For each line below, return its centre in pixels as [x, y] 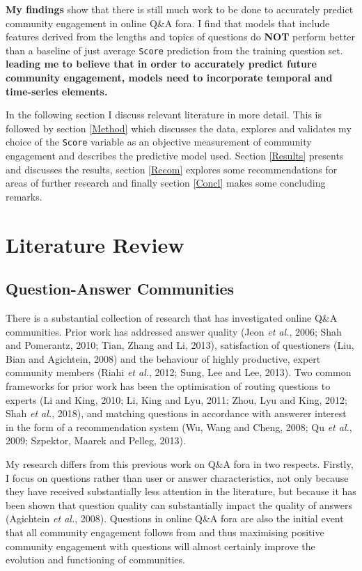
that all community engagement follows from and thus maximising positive [165, 532]
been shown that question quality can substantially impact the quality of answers [179, 504]
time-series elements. [57, 91]
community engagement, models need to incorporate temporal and [169, 78]
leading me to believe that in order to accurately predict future [161, 64]
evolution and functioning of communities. [95, 560]
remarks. [24, 196]
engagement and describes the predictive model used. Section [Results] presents [175, 156]
